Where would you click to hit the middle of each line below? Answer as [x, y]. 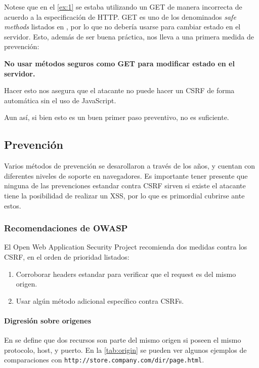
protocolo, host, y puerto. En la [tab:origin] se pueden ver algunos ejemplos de [125, 350]
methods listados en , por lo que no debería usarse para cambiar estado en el [122, 27]
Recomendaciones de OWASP [66, 228]
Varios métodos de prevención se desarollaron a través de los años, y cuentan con [130, 166]
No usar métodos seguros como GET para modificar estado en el [119, 63]
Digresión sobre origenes [48, 320]
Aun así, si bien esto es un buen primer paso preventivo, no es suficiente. [117, 117]
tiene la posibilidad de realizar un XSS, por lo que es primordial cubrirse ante [124, 195]
